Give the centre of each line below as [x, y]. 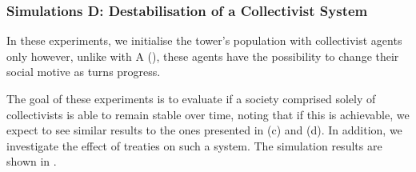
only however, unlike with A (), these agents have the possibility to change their [203, 56]
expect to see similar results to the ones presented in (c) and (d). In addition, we [204, 130]
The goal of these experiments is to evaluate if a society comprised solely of [191, 98]
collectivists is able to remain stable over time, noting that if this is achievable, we [208, 114]
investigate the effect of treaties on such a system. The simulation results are [194, 145]
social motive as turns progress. [84, 72]
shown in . [32, 161]
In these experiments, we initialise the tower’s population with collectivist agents [204, 40]
